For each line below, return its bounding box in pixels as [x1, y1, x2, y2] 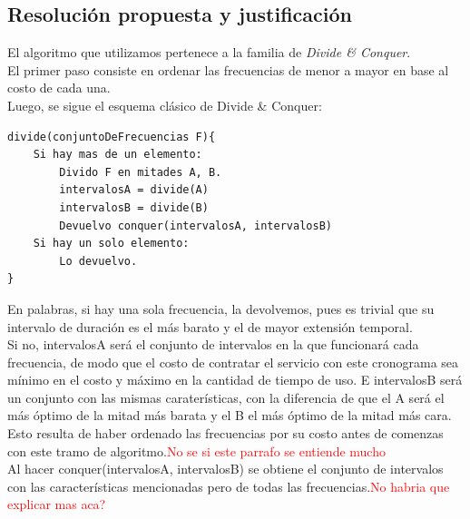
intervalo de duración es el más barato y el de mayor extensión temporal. [7, 317, 413, 336]
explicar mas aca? [7, 495, 106, 514]
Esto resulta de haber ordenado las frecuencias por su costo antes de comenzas [7, 424, 444, 443]
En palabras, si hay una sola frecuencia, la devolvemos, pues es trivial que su [7, 299, 435, 318]
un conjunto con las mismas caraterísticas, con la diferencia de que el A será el [7, 387, 445, 406]
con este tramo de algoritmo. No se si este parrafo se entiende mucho [7, 441, 386, 460]
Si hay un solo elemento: [33, 237, 190, 250]
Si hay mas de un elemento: [33, 148, 202, 162]
